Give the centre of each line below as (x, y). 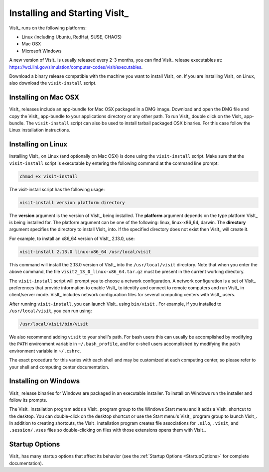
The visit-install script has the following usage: (57, 189)
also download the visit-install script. (53, 83)
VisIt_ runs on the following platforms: (48, 28)
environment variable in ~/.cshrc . (45, 351)
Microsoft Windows (42, 51)
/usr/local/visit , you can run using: (51, 311)
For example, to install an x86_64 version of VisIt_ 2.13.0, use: (72, 238)
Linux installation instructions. (40, 130)
